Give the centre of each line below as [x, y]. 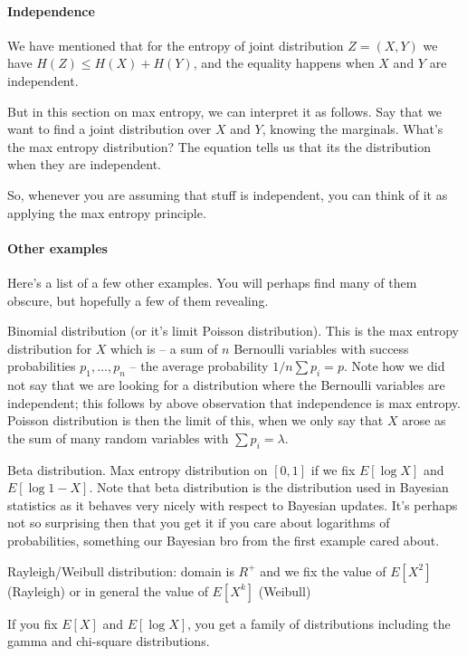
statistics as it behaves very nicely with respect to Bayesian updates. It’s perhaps [233, 504]
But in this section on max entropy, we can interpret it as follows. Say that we [225, 111]
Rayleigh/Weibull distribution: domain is [121, 570]
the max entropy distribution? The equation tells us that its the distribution [219, 146]
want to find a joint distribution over [110, 129]
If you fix [33, 623]
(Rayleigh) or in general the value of [108, 590]
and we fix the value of [323, 570]
